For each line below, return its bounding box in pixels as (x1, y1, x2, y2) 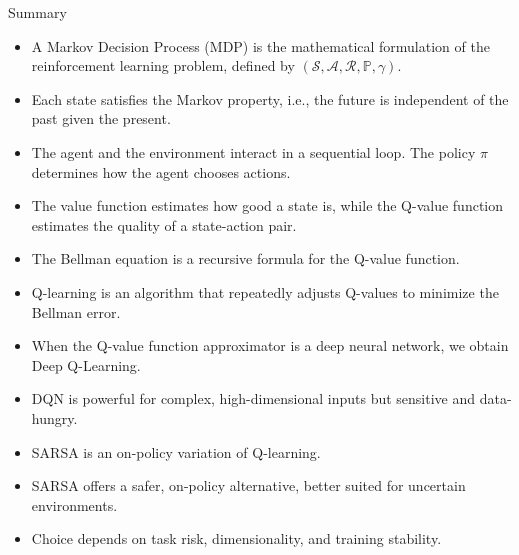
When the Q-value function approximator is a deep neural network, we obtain (31, 335, 509, 356)
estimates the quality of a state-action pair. (31, 214, 297, 235)
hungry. (31, 407, 78, 428)
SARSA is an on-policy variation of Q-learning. (31, 441, 321, 462)
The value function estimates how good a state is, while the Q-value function (31, 195, 504, 216)
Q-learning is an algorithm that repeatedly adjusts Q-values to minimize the (31, 281, 499, 302)
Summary (8, 2, 67, 22)
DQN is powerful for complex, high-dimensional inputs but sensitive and (31, 388, 476, 409)
